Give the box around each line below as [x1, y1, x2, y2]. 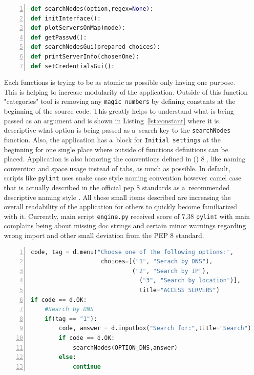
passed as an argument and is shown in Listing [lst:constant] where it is [4, 115, 219, 125]
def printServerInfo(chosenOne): [31, 53, 139, 60]
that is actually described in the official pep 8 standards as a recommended [4, 182, 230, 192]
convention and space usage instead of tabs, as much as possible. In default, [4, 163, 231, 173]
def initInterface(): [31, 15, 101, 22]
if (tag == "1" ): [44, 315, 98, 322]
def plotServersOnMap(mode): [31, 24, 126, 32]
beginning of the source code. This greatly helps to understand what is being [4, 106, 234, 116]
